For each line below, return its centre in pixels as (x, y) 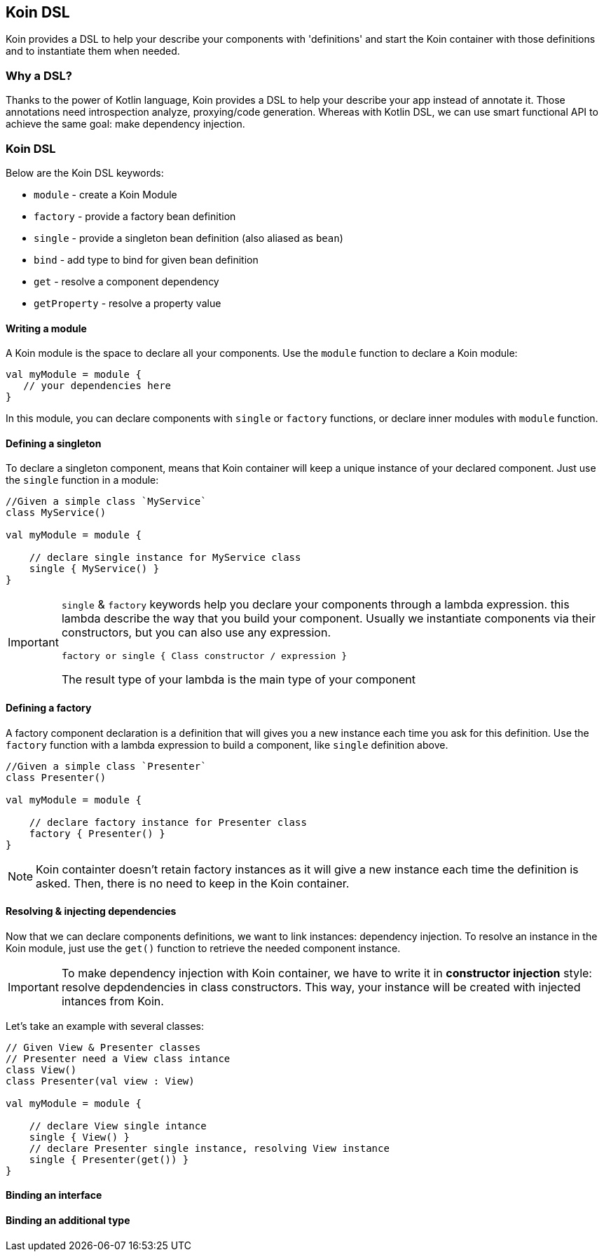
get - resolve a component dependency (126, 281)
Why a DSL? (39, 75)
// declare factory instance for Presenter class (168, 822)
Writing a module (46, 328)
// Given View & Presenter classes (103, 1047)
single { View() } (80, 1137)
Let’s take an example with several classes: (105, 1026)
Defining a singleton (54, 443)
